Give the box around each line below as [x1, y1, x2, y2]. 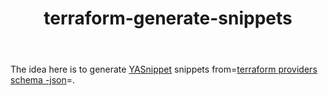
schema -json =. [10, 74, 76, 86]
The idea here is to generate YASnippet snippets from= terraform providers [10, 63, 318, 76]
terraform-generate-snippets [43, 7, 293, 30]
